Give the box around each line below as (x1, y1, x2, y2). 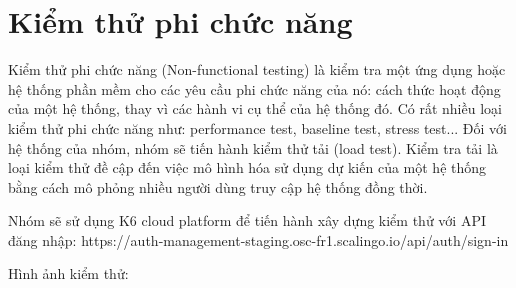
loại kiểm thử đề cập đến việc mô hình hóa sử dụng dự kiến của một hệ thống (8, 157, 487, 178)
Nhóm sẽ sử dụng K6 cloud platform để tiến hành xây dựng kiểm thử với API (8, 210, 486, 231)
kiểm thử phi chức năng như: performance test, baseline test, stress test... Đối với (8, 117, 507, 138)
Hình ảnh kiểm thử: (8, 263, 129, 284)
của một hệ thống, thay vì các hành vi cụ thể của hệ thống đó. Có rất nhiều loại (8, 98, 502, 119)
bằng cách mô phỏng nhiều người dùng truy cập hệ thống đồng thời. (8, 176, 428, 197)
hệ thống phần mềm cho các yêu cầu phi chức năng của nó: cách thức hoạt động (8, 78, 501, 99)
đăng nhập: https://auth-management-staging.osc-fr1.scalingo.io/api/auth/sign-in (8, 229, 509, 250)
